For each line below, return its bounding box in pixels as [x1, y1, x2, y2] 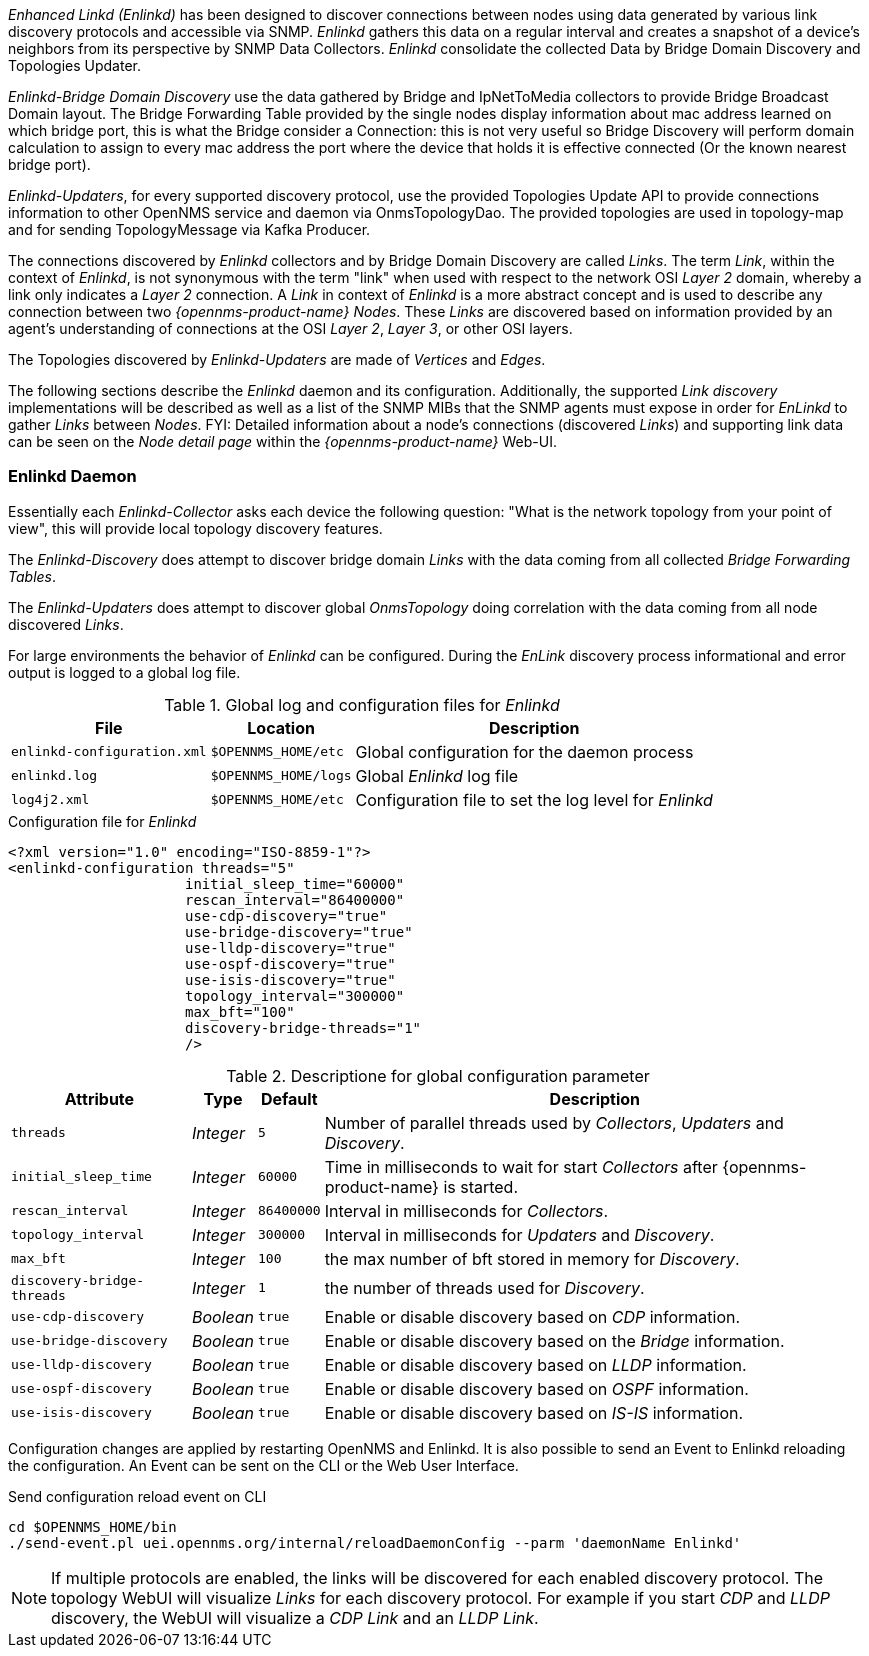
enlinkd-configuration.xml [11, 744, 207, 760]
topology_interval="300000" [185, 987, 405, 1004]
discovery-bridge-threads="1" [185, 1019, 422, 1036]
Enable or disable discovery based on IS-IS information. [324, 1402, 744, 1423]
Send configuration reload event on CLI [8, 1487, 267, 1505]
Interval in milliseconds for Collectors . [324, 1200, 609, 1221]
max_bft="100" [185, 1003, 295, 1020]
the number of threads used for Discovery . [324, 1277, 645, 1298]
